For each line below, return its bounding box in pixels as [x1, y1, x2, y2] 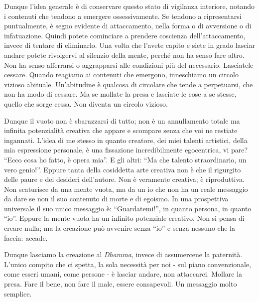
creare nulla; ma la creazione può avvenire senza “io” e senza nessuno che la [4, 223, 235, 233]
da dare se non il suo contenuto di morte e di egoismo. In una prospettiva [4, 193, 229, 204]
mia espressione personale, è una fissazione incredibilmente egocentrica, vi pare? [4, 145, 248, 155]
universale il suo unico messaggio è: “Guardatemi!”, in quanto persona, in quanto [4, 203, 252, 213]
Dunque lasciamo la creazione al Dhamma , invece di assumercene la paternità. [4, 249, 243, 260]
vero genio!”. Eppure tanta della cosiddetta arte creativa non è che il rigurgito [4, 164, 241, 174]
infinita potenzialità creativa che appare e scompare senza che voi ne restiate [4, 125, 238, 136]
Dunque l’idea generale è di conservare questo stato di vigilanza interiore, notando [4, 1, 255, 11]
